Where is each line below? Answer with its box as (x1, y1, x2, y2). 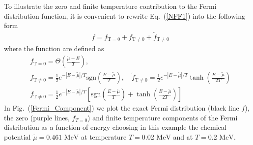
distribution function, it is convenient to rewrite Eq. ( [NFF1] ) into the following (4, 10, 245, 21)
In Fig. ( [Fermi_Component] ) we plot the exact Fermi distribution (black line (4, 103, 239, 113)
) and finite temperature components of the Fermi (87, 112, 238, 122)
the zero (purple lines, (4, 112, 70, 122)
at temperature (81, 131, 127, 142)
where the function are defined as (4, 43, 104, 54)
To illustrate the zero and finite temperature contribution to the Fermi (4, 1, 217, 11)
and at (173, 131, 193, 142)
